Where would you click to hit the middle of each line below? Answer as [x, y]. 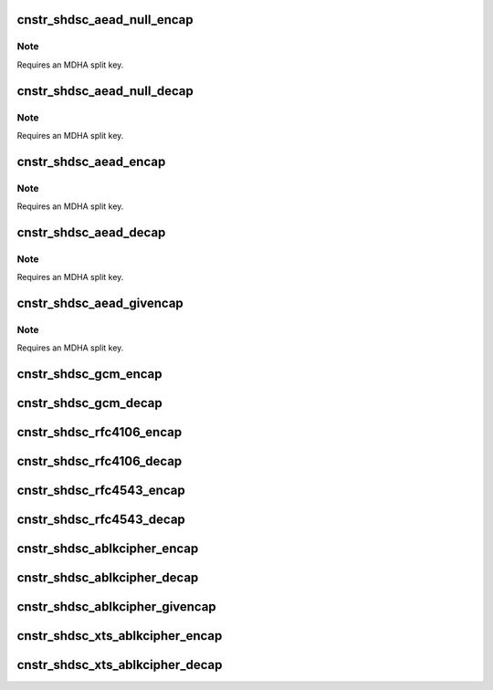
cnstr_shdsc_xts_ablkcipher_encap [120, 636]
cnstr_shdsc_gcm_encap [89, 374]
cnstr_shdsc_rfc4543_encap [101, 491]
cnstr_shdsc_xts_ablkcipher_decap [120, 665]
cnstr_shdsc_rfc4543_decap [101, 520]
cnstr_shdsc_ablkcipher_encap [108, 549]
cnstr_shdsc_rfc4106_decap [100, 461]
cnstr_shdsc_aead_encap [91, 161]
